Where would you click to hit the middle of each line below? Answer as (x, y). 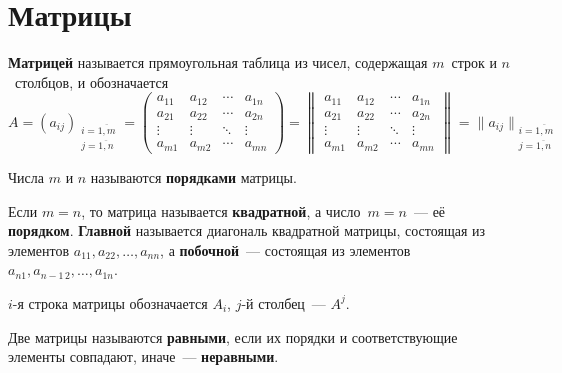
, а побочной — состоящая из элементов (285, 249)
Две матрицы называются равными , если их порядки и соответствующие (233, 336)
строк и (474, 62)
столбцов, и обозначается (91, 81)
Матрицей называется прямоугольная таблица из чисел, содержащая (218, 62)
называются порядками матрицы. (193, 176)
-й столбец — (283, 302)
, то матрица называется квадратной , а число (221, 210)
